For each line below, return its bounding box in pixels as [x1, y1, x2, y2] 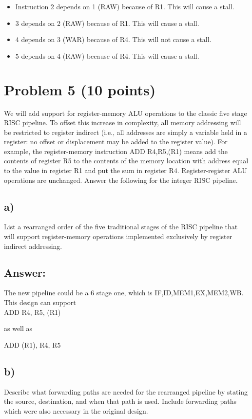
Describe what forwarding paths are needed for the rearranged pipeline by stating [4, 386, 248, 397]
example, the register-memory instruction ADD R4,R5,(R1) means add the [4, 146, 228, 156]
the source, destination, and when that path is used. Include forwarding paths [4, 396, 236, 406]
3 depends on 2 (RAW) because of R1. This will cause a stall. [15, 18, 199, 28]
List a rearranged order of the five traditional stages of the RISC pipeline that [4, 221, 238, 232]
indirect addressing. [4, 241, 62, 251]
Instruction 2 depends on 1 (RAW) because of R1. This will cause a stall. [15, 1, 234, 11]
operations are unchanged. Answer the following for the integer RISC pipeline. [4, 175, 238, 185]
